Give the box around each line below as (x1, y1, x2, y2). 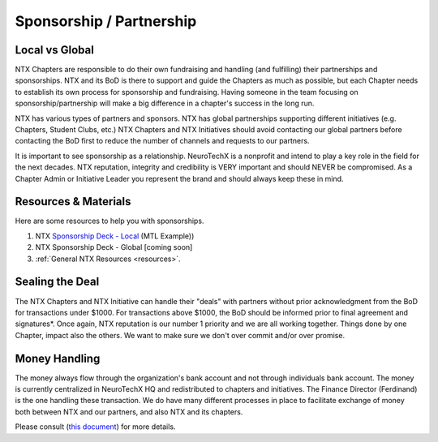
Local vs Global (15, 43, 95, 57)
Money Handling (15, 351, 101, 365)
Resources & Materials (15, 195, 131, 208)
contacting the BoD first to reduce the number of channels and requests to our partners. (15, 136, 310, 146)
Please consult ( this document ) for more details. (15, 422, 176, 431)
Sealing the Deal (15, 275, 100, 289)
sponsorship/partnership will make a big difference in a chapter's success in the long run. (15, 98, 315, 109)
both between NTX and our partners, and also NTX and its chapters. (15, 406, 243, 417)
